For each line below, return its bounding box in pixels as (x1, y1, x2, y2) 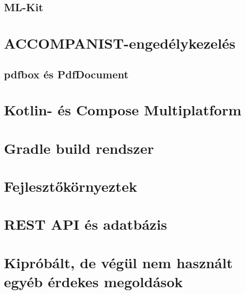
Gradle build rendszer (4, 138, 154, 158)
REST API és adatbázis (4, 214, 168, 234)
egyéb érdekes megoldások (4, 271, 183, 291)
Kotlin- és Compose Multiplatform (4, 100, 242, 120)
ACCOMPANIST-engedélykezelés (4, 33, 236, 53)
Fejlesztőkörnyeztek (4, 176, 137, 196)
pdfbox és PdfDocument (4, 66, 129, 81)
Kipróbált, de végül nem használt (4, 252, 233, 272)
